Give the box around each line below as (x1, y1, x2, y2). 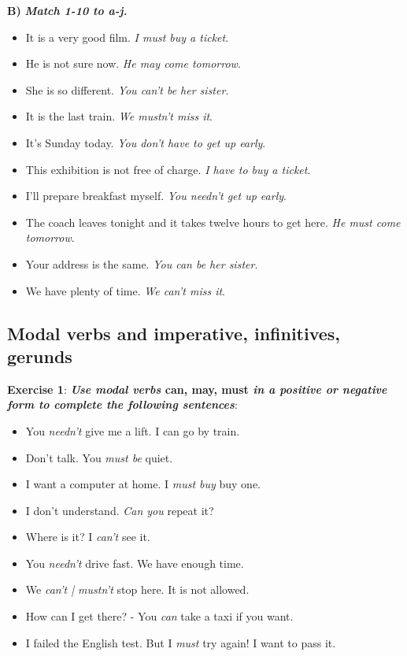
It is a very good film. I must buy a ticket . (25, 28, 229, 45)
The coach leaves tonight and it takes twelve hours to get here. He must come (25, 213, 401, 230)
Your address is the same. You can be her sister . (25, 255, 258, 272)
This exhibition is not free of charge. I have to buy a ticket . (25, 161, 311, 177)
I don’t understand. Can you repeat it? (25, 502, 214, 518)
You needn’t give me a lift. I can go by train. (25, 422, 240, 439)
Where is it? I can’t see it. (25, 528, 150, 545)
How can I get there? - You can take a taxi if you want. (25, 608, 294, 624)
